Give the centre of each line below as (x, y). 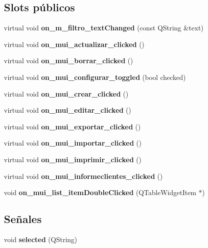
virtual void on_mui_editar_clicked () (68, 110)
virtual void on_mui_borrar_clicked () (69, 61)
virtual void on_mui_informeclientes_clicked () (83, 176)
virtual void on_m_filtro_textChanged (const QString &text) (104, 28)
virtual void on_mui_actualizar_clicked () (74, 44)
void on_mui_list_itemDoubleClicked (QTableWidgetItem (100, 192)
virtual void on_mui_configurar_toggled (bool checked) (95, 77)
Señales (23, 219)
